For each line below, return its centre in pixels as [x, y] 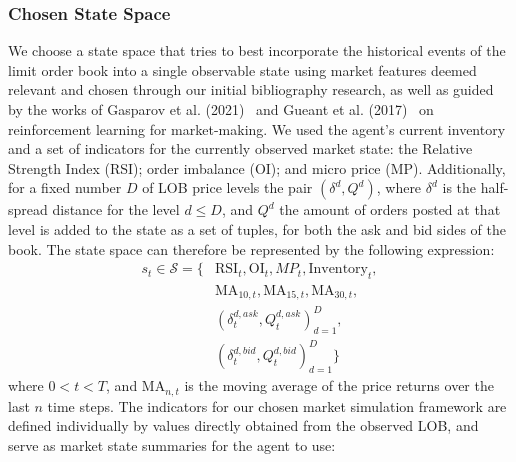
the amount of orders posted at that [390, 209]
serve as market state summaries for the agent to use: [172, 444]
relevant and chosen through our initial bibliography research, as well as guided [251, 89]
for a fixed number [65, 187]
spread [28, 209]
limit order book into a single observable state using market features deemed [242, 69]
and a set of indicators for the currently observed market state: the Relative [240, 148]
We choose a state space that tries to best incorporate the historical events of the [257, 50]
